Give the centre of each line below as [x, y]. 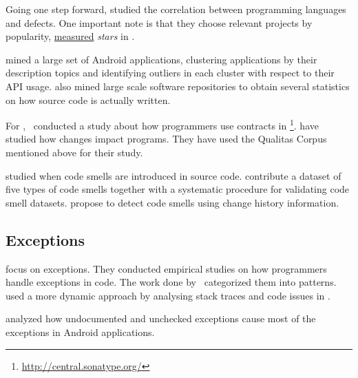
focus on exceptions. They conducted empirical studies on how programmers [166, 268]
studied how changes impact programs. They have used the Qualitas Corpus [166, 139]
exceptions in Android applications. [80, 332]
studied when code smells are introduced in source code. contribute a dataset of [173, 175]
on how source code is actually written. [88, 99]
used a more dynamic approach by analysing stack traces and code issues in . [168, 295]
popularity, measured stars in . [70, 36]
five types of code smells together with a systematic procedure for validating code [178, 189]
